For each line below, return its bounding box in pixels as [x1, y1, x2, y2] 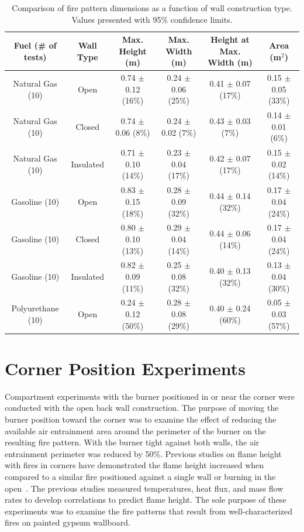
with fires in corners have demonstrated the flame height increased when [5, 459, 264, 471]
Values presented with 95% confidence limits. [71, 13, 233, 25]
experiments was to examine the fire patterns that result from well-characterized [5, 504, 293, 517]
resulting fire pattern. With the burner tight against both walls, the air [5, 436, 260, 448]
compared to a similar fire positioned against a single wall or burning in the [5, 470, 276, 482]
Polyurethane [11, 302, 59, 314]
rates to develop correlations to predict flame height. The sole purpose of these [5, 493, 286, 506]
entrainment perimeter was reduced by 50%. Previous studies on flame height [5, 447, 282, 459]
